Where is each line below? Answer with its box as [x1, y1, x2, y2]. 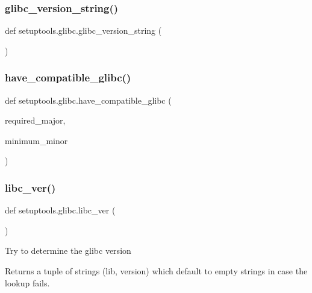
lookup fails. [5, 276, 50, 289]
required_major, [5, 114, 66, 127]
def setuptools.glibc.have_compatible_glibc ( [5, 93, 172, 106]
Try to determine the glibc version [5, 244, 131, 257]
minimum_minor [5, 134, 68, 146]
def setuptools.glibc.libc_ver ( [5, 204, 116, 216]
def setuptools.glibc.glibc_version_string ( [5, 24, 162, 37]
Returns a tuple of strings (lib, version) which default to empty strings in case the [5, 265, 308, 277]
